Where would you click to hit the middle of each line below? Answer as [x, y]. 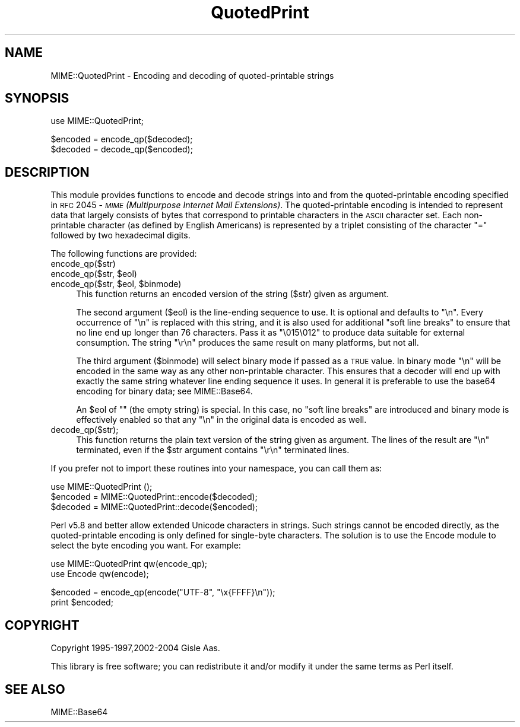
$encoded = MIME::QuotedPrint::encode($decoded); [154, 497]
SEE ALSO [35, 689]
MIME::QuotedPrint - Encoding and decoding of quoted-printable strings [192, 75]
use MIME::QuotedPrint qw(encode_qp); [129, 564]
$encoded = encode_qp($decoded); [122, 139]
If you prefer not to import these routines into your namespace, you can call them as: [216, 468]
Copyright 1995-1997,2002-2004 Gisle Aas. [135, 648]
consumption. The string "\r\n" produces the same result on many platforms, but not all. [248, 343]
